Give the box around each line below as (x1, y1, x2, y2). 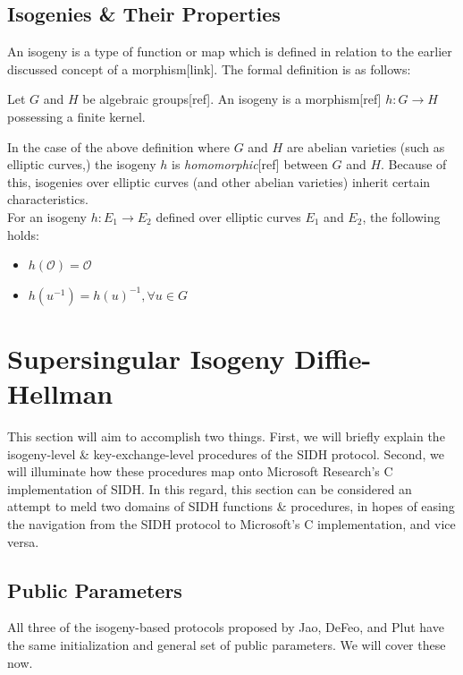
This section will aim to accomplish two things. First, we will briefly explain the (7, 427, 445, 446)
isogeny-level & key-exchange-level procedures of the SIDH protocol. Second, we (7, 444, 444, 463)
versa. (7, 532, 39, 551)
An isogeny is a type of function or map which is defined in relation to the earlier (7, 42, 452, 61)
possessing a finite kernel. (7, 107, 146, 125)
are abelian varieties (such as (286, 137, 445, 156)
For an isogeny (7, 207, 87, 226)
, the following (362, 207, 441, 226)
